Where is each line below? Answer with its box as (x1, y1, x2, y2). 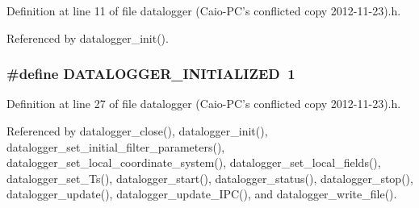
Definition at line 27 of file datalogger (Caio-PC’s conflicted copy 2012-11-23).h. (6, 95, 401, 112)
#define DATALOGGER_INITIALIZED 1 (6, 64, 295, 84)
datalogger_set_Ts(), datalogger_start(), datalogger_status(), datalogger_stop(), (6, 169, 413, 186)
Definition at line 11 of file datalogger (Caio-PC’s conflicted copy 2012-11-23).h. (6, 2, 401, 19)
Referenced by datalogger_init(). (6, 29, 169, 46)
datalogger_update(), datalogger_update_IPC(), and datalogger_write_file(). (6, 185, 397, 202)
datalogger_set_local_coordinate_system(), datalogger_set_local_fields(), (6, 154, 381, 171)
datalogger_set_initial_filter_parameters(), (6, 138, 225, 155)
